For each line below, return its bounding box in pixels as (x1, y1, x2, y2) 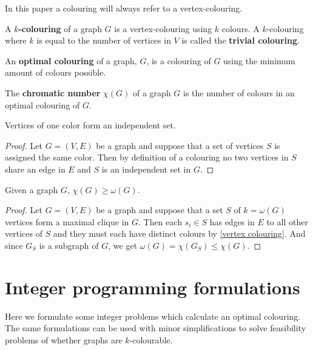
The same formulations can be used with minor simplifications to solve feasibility (5, 322, 306, 334)
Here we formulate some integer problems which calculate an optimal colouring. (5, 309, 301, 322)
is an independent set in (101, 162, 191, 175)
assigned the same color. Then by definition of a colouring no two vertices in (5, 151, 289, 163)
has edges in (209, 215, 255, 228)
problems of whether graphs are (5, 333, 123, 346)
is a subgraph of (39, 239, 99, 251)
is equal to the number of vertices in (36, 34, 171, 47)
